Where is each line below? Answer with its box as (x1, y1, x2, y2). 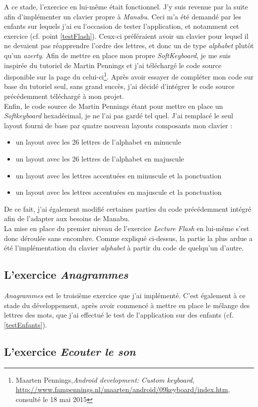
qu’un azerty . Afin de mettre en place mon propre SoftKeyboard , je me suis (4, 50, 231, 60)
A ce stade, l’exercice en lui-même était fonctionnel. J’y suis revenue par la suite (4, 1, 248, 11)
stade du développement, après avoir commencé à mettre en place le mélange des (4, 300, 250, 310)
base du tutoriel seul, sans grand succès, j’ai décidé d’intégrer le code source (4, 81, 235, 91)
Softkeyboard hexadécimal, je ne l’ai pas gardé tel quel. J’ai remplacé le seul (4, 110, 233, 121)
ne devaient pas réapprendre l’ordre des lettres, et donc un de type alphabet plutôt (4, 40, 254, 51)
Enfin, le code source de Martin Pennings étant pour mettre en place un (4, 100, 223, 111)
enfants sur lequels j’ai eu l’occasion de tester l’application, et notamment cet (4, 21, 239, 31)
